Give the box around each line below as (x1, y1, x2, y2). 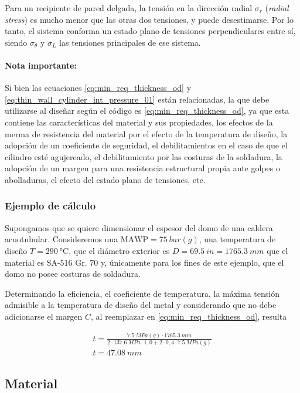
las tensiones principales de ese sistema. (59, 36, 201, 48)
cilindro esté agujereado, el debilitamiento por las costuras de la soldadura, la (5, 150, 282, 162)
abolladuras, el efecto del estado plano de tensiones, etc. (5, 173, 206, 185)
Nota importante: (5, 59, 77, 71)
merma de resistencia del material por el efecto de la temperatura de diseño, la (5, 127, 288, 140)
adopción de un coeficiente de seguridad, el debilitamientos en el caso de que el (5, 139, 288, 151)
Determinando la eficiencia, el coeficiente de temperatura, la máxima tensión (5, 287, 279, 299)
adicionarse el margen (5, 310, 83, 322)
